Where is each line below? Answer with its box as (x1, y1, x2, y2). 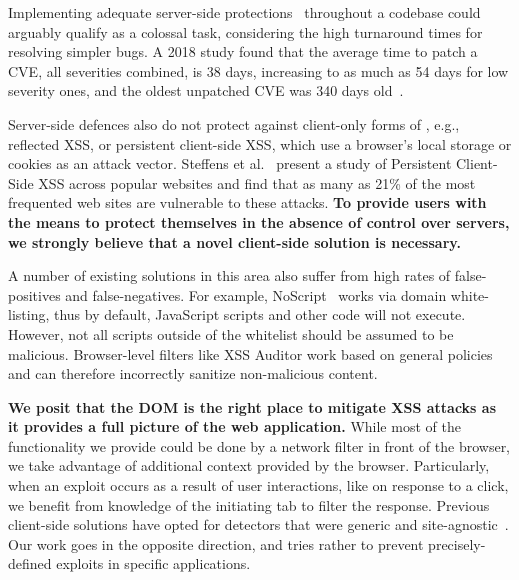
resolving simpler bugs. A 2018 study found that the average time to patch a (8, 41, 478, 62)
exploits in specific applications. (56, 553, 251, 574)
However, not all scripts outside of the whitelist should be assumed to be (8, 323, 454, 344)
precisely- (428, 533, 486, 554)
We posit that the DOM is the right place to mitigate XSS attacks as (8, 396, 496, 417)
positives (8, 284, 61, 305)
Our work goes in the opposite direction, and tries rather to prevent (8, 533, 424, 554)
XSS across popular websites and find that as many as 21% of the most (38, 172, 476, 193)
